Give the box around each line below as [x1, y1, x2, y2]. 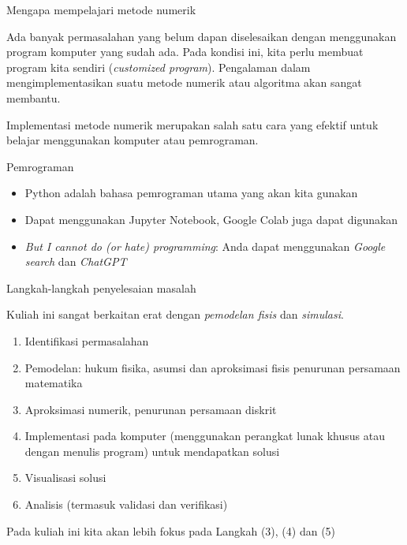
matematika [24, 375, 83, 391]
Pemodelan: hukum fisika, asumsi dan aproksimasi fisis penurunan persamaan [24, 359, 401, 375]
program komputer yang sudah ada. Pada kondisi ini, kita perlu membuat [6, 43, 364, 60]
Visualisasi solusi [24, 469, 106, 486]
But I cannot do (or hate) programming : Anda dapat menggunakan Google [24, 237, 386, 254]
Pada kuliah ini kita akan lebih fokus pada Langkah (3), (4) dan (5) [6, 522, 336, 539]
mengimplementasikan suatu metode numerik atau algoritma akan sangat [6, 74, 362, 91]
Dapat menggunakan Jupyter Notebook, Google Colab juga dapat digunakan [24, 211, 398, 227]
